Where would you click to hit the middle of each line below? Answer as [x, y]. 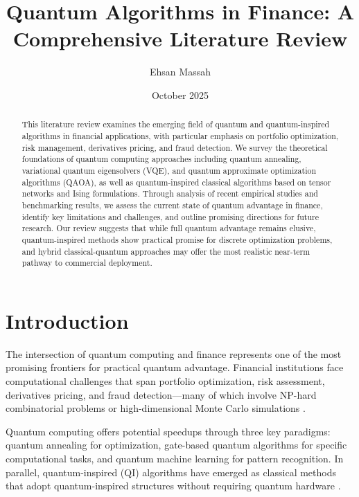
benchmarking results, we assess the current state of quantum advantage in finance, [172, 205]
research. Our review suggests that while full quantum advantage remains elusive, [169, 228]
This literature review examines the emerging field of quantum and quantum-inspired [176, 124]
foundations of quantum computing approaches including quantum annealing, [161, 159]
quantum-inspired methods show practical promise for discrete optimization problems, [177, 239]
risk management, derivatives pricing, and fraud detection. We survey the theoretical [175, 147]
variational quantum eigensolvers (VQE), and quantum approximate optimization [169, 170]
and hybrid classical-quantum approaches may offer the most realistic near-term [166, 251]
